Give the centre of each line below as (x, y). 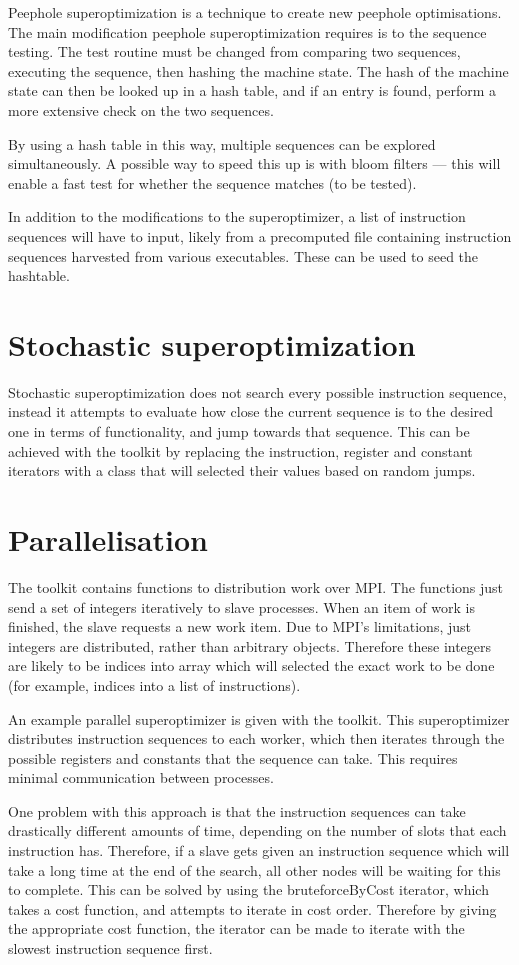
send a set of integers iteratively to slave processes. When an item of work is (241, 606)
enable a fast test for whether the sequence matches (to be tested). (212, 182)
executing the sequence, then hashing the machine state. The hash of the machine (258, 70)
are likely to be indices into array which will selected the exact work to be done (251, 665)
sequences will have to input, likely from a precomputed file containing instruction (260, 235)
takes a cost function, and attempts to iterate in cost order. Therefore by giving (252, 908)
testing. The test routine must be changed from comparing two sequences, (234, 51)
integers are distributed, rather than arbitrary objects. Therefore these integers (250, 645)
